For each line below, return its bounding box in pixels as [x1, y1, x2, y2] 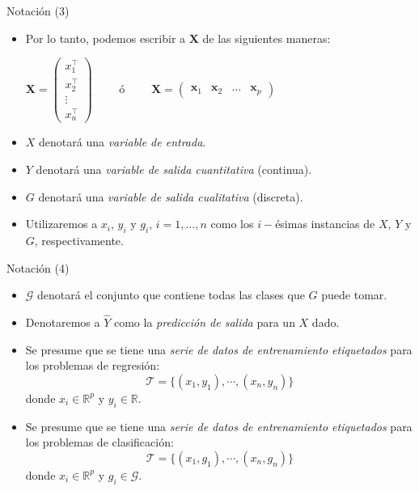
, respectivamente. [34, 231, 124, 248]
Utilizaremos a [25, 215, 98, 232]
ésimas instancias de [275, 215, 375, 232]
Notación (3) [6, 2, 70, 19]
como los [210, 215, 254, 232]
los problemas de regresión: [25, 357, 160, 374]
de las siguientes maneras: [202, 29, 331, 46]
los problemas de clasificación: [25, 434, 174, 451]
